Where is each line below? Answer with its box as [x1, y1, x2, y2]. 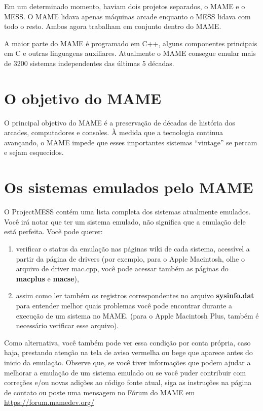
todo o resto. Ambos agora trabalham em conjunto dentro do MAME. [4, 21, 221, 31]
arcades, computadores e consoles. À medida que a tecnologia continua [4, 127, 223, 138]
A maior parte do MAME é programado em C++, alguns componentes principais [4, 38, 257, 48]
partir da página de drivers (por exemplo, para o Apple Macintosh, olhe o [16, 253, 245, 264]
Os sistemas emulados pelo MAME [4, 177, 253, 198]
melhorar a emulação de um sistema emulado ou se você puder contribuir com [4, 367, 246, 377]
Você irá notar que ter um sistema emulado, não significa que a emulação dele [4, 216, 246, 227]
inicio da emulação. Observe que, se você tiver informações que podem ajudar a [4, 357, 251, 367]
